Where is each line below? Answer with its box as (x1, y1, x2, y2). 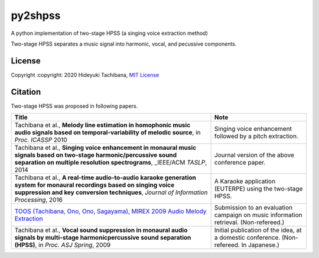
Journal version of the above (214, 151, 295, 159)
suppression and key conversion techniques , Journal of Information (14, 188, 208, 196)
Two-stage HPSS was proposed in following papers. (11, 102, 138, 109)
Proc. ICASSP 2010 (14, 136, 67, 144)
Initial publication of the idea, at (214, 226, 302, 234)
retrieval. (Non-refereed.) (214, 218, 285, 227)
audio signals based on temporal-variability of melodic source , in (14, 128, 201, 137)
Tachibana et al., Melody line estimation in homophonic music (14, 121, 191, 130)
